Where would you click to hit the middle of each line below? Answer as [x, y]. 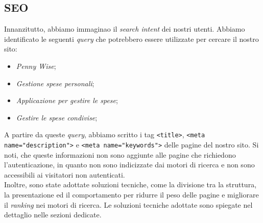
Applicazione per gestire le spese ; [67, 100]
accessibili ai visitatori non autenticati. [65, 174]
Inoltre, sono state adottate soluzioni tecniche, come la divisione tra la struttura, [130, 184]
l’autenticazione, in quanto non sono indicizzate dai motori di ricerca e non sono [129, 165]
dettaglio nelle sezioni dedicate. [53, 215]
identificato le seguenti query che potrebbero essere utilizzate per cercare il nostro [131, 39]
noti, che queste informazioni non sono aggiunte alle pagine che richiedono [120, 154]
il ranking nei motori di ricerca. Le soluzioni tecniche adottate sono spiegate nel [128, 204]
